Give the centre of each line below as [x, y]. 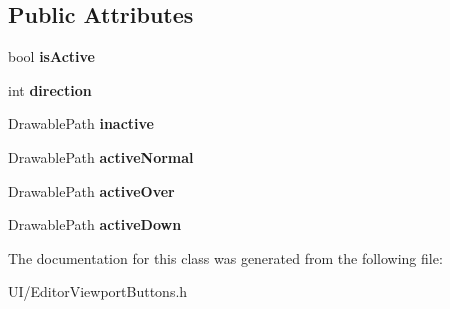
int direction [50, 89]
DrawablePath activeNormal [101, 156]
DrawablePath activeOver [91, 190]
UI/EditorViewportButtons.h [98, 291]
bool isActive [51, 56]
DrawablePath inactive [81, 123]
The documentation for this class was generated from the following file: [225, 257]
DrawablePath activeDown [95, 224]
